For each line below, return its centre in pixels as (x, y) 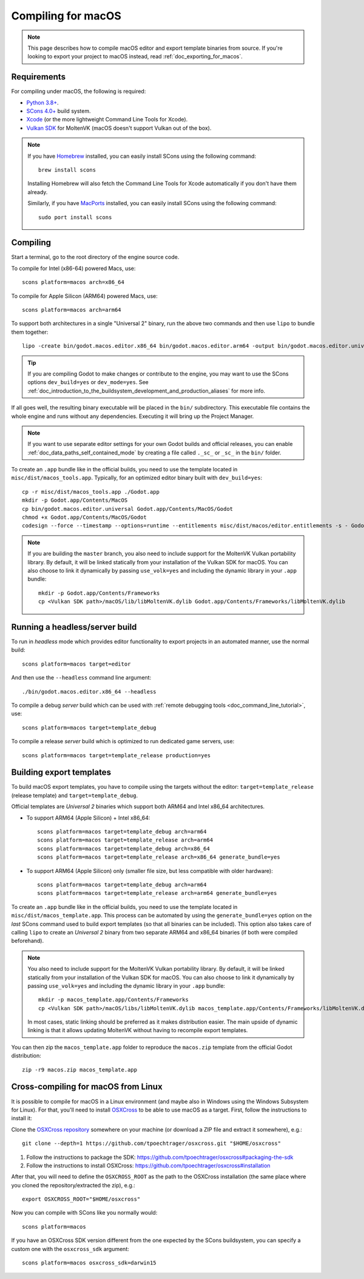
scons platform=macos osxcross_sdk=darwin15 (89, 1263)
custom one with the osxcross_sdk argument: (70, 1249)
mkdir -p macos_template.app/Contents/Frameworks (114, 1000)
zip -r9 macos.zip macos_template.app (80, 1070)
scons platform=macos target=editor (76, 664)
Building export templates (61, 773)
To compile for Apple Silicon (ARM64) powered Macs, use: (84, 296)
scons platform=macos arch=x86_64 (73, 282)
